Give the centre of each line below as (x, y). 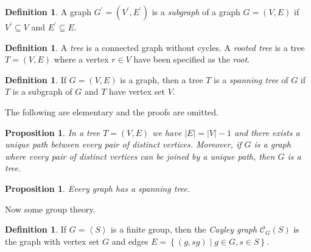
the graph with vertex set (52, 241)
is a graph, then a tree (162, 79)
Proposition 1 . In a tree (53, 132)
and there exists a (267, 132)
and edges (130, 241)
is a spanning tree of (251, 79)
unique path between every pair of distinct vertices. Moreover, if (123, 144)
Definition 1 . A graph (48, 12)
